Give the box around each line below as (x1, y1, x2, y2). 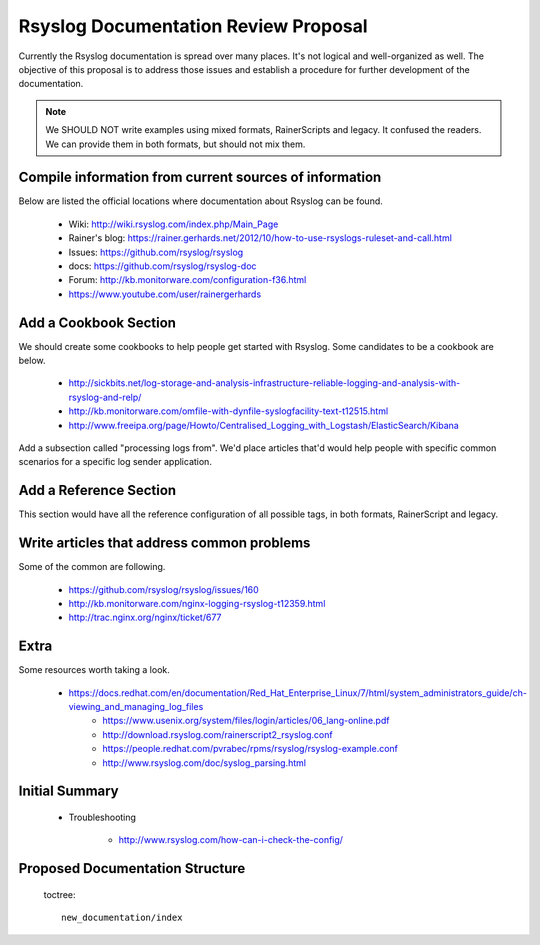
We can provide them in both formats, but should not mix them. (45, 138, 306, 150)
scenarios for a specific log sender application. (18, 456, 212, 468)
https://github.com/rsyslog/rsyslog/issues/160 (68, 583, 259, 595)
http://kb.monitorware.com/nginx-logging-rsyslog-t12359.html (68, 597, 326, 609)
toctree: (43, 888, 76, 900)
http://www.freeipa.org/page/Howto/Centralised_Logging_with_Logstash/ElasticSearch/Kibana (68, 419, 459, 431)
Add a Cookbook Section (18, 314, 177, 331)
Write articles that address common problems (18, 535, 311, 552)
